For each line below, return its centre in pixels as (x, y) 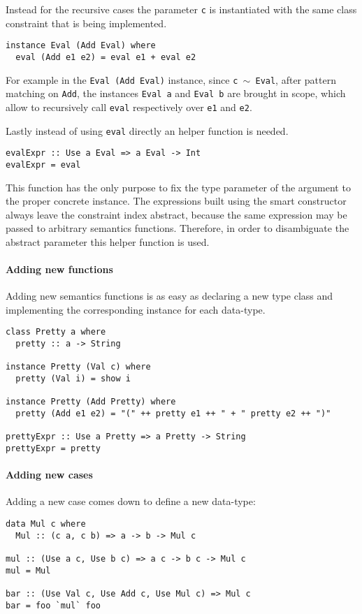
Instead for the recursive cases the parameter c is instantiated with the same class (181, 9)
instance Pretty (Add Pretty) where (91, 402)
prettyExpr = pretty (53, 449)
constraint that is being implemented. (86, 23)
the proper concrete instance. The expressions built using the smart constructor (176, 201)
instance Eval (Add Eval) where (81, 46)
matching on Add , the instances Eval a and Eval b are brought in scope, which (176, 93)
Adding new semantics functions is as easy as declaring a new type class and (169, 296)
